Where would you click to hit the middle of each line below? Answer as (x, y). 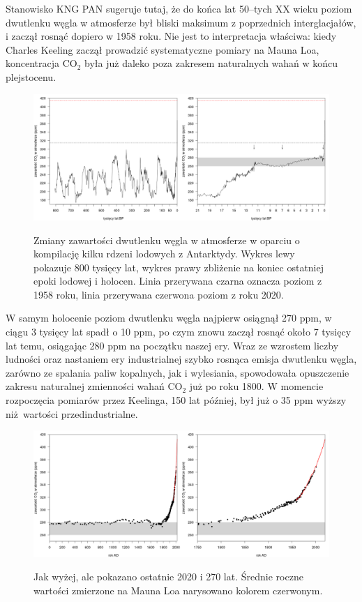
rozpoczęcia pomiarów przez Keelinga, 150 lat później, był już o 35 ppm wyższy (176, 400)
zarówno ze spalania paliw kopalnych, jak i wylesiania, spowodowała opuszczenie (178, 372)
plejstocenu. (31, 76)
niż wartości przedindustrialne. (72, 413)
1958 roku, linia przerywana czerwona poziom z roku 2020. (159, 294)
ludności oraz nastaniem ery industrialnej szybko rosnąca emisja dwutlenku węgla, (181, 359)
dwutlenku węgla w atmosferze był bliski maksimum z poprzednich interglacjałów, (181, 22)
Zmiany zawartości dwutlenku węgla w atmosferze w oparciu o (167, 240)
